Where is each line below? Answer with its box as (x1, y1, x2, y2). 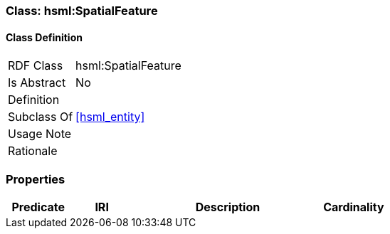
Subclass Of (8, 110, 73, 124)
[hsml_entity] (75, 110, 145, 124)
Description (195, 199, 260, 214)
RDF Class (8, 58, 63, 73)
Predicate (11, 199, 65, 214)
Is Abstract (8, 75, 66, 90)
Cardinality (323, 199, 384, 214)
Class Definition (6, 31, 83, 43)
